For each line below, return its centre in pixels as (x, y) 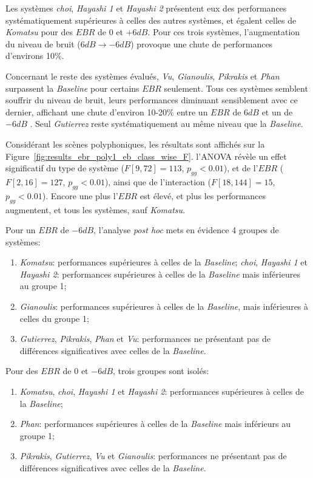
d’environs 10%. (35, 56)
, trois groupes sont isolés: (161, 371)
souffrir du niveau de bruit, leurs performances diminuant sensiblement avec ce (152, 100)
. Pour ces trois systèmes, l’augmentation (224, 32)
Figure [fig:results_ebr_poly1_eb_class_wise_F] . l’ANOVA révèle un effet (146, 156)
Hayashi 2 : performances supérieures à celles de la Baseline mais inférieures (160, 274)
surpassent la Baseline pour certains (72, 88)
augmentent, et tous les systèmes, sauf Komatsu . (96, 209)
